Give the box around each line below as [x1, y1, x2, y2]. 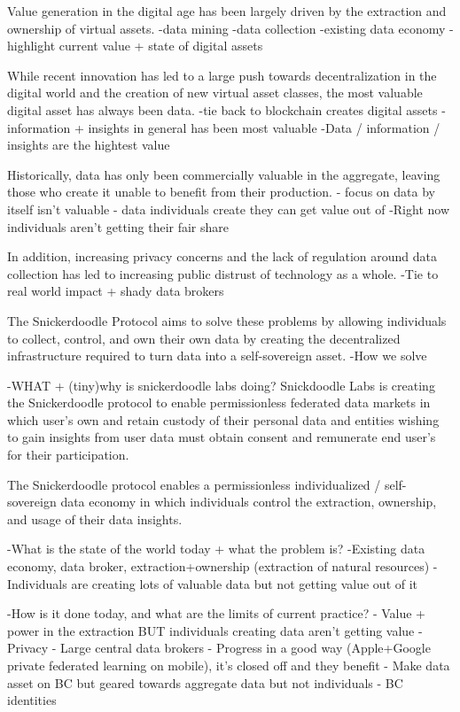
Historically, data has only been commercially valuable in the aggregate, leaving [7, 165, 441, 183]
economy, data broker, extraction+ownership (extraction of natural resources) [7, 557, 430, 576]
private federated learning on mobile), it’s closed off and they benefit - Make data [7, 656, 450, 674]
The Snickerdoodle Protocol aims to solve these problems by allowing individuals [7, 311, 447, 329]
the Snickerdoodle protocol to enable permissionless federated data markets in [7, 393, 431, 412]
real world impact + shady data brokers [7, 282, 224, 300]
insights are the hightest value [7, 135, 170, 154]
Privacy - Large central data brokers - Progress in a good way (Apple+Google [7, 638, 431, 657]
